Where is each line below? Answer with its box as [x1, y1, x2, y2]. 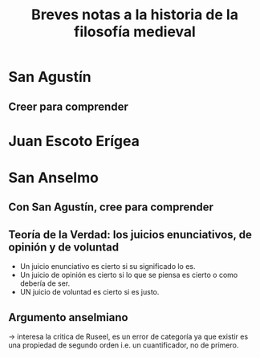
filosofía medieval [73, 22, 197, 41]
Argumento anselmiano [8, 311, 128, 324]
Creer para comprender [8, 100, 128, 113]
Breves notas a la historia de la [30, 6, 239, 24]
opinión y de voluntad [8, 240, 119, 254]
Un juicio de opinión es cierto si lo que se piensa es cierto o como [19, 271, 238, 280]
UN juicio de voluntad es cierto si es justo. [19, 287, 160, 297]
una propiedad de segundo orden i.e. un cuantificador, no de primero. [8, 340, 239, 350]
